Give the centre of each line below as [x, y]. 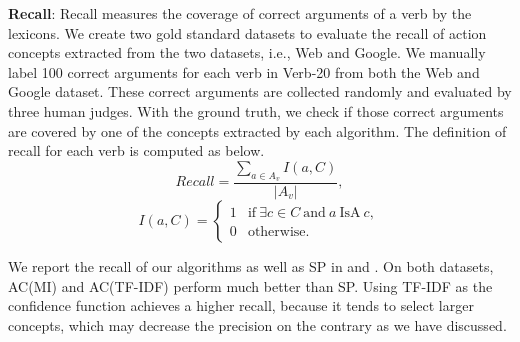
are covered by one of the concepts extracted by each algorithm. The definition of [257, 130]
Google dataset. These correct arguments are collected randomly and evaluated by [260, 91]
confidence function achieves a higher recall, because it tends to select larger [241, 305]
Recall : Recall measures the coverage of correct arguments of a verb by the [240, 13]
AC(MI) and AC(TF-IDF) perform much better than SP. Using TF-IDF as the [250, 285]
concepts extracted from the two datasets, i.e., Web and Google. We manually [247, 52]
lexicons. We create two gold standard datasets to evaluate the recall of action [247, 32]
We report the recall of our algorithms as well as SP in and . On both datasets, [251, 265]
